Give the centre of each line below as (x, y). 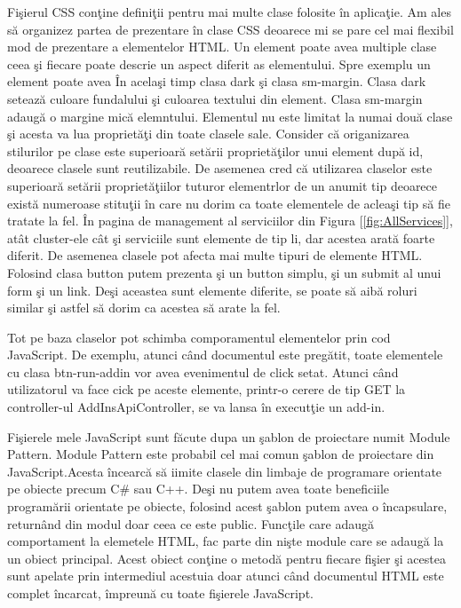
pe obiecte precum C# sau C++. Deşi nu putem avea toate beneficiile (199, 489)
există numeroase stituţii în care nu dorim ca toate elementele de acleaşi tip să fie (229, 203)
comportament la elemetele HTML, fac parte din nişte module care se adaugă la (226, 541)
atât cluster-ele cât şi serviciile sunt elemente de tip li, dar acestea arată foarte (221, 237)
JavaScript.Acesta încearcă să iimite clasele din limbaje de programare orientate (225, 471)
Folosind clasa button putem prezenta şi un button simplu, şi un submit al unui (224, 272)
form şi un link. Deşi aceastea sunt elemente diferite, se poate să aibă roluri (212, 290)
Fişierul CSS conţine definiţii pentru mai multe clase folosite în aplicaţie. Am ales (229, 12)
